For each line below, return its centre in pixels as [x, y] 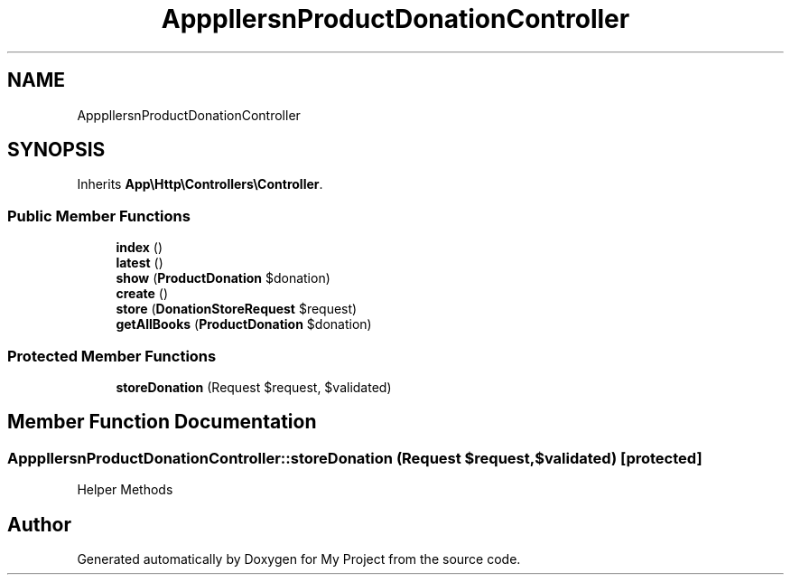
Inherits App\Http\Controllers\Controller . [200, 184]
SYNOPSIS [56, 150]
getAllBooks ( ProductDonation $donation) [244, 324]
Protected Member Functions [112, 356]
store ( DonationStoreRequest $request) [237, 309]
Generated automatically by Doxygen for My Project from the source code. [299, 559]
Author [39, 524]
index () [140, 248]
